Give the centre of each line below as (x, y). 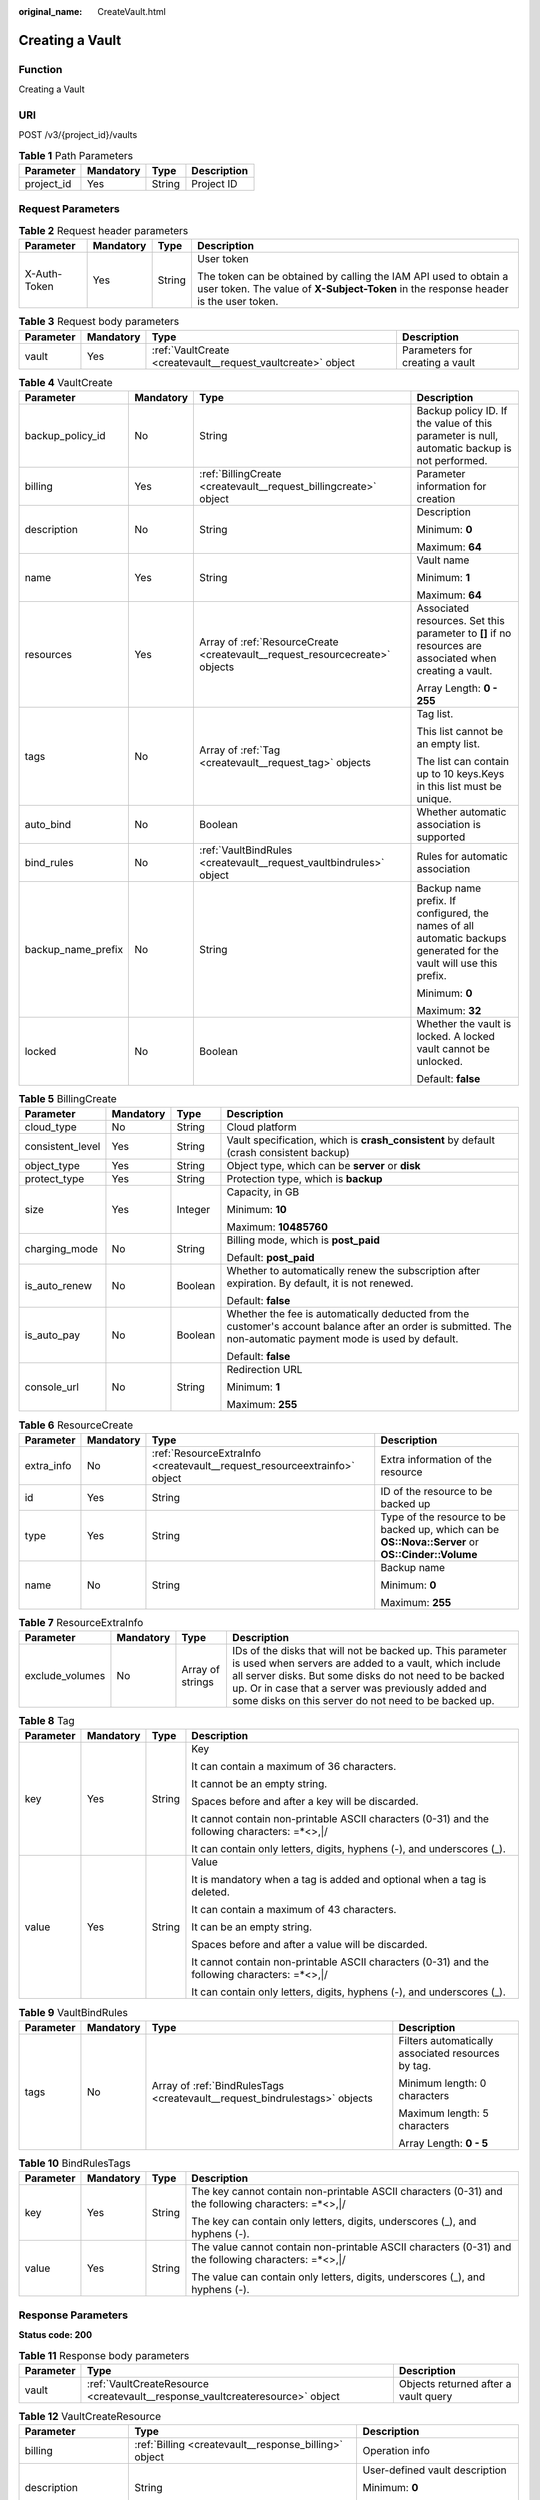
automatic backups (461, 938)
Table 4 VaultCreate (66, 382)
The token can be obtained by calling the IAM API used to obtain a (352, 277)
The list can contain (463, 761)
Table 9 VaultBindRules (73, 2012)
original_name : (50, 11)
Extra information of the (436, 1459)
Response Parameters (73, 2315)
